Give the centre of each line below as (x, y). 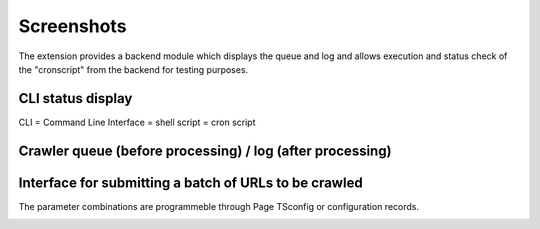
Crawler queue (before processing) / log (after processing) (205, 150)
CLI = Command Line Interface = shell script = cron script (137, 122)
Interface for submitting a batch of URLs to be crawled (191, 182)
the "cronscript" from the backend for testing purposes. (133, 69)
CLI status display (75, 98)
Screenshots (72, 26)
